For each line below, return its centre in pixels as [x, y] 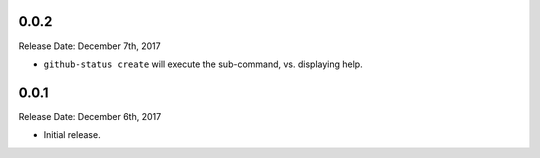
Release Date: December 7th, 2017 [89, 46]
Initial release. [72, 135]
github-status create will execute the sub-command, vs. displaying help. [203, 64]
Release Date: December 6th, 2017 [90, 116]
